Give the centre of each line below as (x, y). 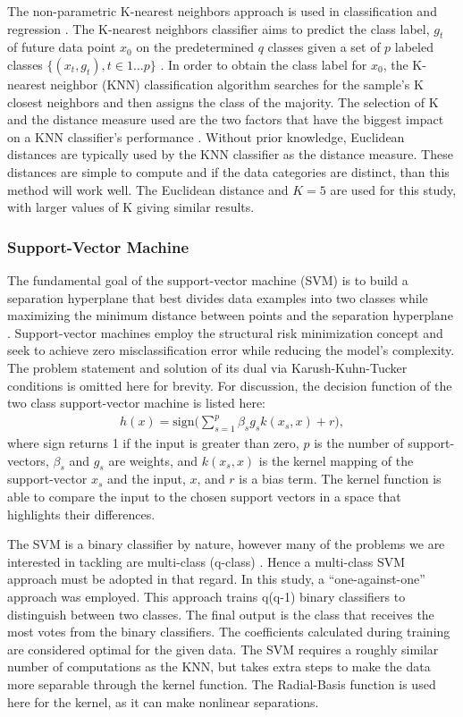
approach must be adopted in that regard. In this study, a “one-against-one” (216, 579)
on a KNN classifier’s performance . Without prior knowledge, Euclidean (206, 136)
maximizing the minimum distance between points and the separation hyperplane (230, 315)
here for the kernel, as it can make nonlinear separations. (163, 701)
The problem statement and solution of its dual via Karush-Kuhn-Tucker (207, 367)
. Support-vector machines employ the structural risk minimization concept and (225, 332)
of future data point (62, 47)
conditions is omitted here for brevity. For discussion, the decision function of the (230, 385)
